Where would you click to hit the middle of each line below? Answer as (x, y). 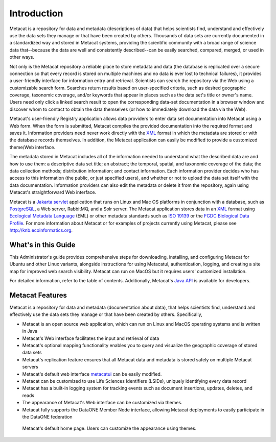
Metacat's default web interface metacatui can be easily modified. (92, 374)
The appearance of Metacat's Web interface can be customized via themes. (102, 403)
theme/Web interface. (32, 147)
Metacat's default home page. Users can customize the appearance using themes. (109, 428)
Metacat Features (38, 295)
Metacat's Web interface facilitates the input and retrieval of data (91, 338)
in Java (30, 331)
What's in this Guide (42, 245)
